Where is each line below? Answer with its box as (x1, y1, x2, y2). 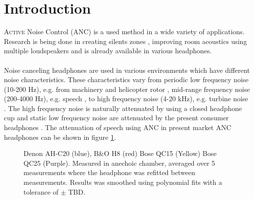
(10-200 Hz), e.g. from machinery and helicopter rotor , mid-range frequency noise (4, 84, 250, 94)
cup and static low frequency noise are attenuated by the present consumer (4, 112, 229, 123)
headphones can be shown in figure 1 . (4, 132, 116, 142)
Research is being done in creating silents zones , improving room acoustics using (4, 36, 247, 46)
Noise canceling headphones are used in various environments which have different (4, 65, 250, 75)
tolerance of (23, 186, 59, 197)
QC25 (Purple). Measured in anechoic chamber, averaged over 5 (23, 157, 215, 168)
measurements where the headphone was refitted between (23, 167, 195, 177)
